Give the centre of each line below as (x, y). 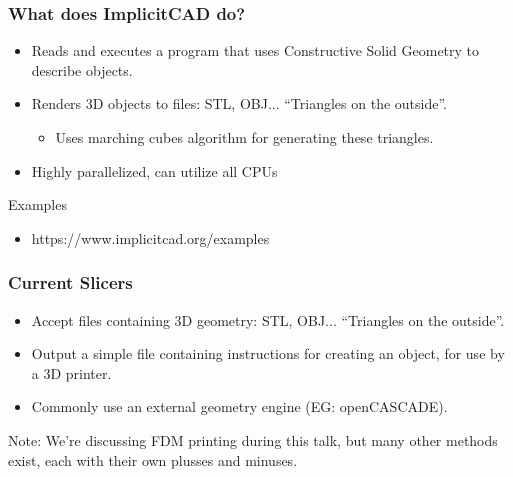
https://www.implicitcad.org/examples (150, 237)
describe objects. (82, 69)
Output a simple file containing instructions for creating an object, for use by (268, 353)
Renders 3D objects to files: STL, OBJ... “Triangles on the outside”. (239, 103)
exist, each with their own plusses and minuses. (153, 459)
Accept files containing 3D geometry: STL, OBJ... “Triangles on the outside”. (268, 319)
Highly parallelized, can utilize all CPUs (154, 170)
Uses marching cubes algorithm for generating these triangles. (244, 137)
